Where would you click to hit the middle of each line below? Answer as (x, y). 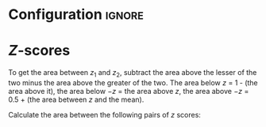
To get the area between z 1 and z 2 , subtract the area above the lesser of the (133, 73)
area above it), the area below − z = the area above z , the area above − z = (129, 91)
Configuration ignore (76, 15)
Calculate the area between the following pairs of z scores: (104, 114)
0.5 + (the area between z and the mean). (76, 99)
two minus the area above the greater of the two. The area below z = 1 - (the (133, 82)
